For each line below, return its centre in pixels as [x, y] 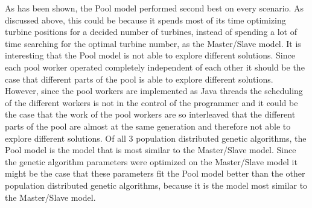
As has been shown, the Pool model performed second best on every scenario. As [154, 8]
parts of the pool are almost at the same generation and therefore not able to [148, 126]
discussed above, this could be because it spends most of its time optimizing [145, 20]
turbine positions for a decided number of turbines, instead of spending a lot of [151, 32]
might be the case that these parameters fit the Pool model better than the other [155, 173]
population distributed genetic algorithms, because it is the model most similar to [156, 185]
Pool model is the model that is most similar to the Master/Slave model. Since [151, 150]
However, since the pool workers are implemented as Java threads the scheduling [154, 91]
